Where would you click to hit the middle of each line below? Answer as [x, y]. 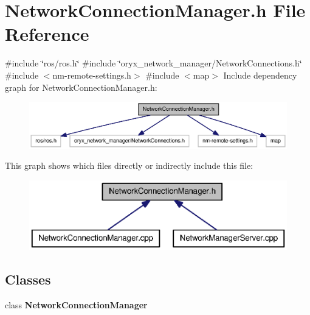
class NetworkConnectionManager [76, 304]
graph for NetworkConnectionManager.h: [81, 87]
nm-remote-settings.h [92, 75]
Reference [47, 34]
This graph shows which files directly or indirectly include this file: [129, 165]
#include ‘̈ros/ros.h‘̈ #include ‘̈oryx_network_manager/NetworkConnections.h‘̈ [153, 63]
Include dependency [260, 75]
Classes [28, 279]
